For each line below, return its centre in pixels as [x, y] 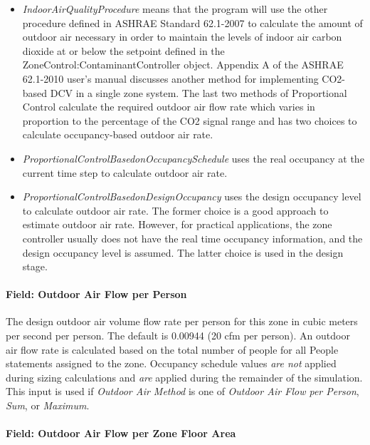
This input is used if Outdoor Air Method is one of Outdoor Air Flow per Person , [183, 391]
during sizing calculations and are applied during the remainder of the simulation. [184, 377]
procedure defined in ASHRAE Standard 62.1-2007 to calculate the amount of [192, 22]
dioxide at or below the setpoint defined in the [123, 50]
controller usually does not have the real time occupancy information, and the [192, 238]
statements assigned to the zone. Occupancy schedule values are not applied [171, 363]
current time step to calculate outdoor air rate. [125, 172]
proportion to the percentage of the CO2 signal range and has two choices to [190, 120]
